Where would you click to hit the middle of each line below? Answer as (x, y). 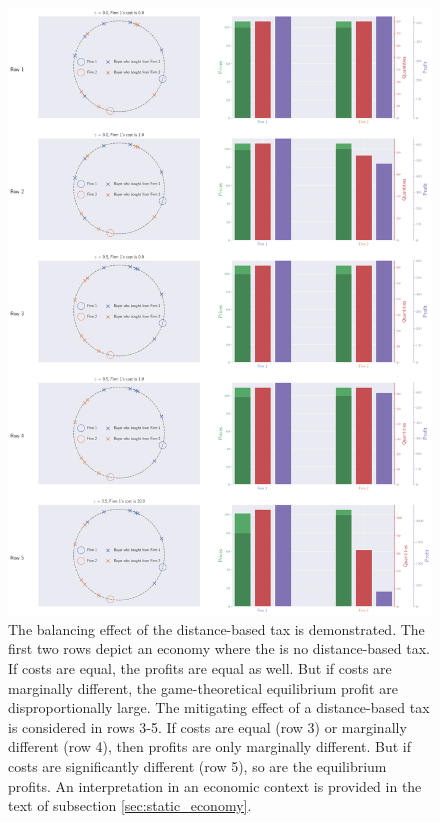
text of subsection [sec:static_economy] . (130, 805)
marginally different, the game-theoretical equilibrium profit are (203, 687)
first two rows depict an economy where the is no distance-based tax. (219, 648)
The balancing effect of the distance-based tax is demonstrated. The (216, 628)
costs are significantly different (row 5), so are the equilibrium (197, 765)
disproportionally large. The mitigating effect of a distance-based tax (219, 707)
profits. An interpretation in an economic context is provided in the (215, 785)
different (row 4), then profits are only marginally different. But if (210, 746)
